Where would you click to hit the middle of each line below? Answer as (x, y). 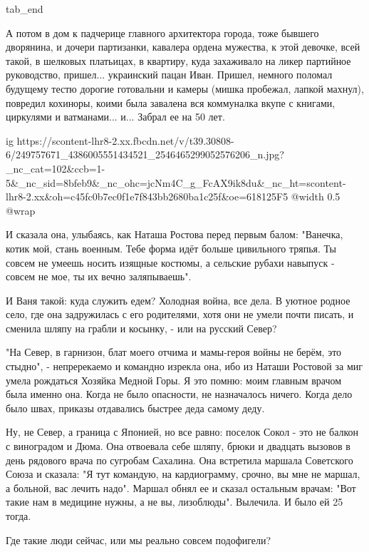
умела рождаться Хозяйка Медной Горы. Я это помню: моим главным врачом (174, 380)
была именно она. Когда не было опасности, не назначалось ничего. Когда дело (179, 394)
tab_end (25, 9)
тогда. (19, 516)
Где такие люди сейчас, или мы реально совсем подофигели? (139, 540)
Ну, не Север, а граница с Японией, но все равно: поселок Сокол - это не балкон (182, 432)
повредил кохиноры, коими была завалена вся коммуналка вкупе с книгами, (171, 102)
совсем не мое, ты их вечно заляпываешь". (99, 276)
